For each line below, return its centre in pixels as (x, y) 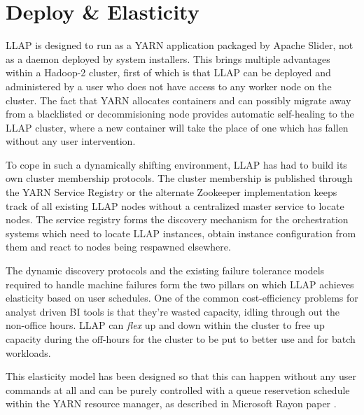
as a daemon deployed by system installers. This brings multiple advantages (168, 58)
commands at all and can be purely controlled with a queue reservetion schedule (178, 389)
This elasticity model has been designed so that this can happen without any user (181, 376)
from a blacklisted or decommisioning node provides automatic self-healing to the (180, 114)
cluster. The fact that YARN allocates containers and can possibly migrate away (178, 100)
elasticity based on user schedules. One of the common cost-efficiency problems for (182, 298)
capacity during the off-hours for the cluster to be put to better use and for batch (181, 339)
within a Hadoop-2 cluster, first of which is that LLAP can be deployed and (168, 72)
